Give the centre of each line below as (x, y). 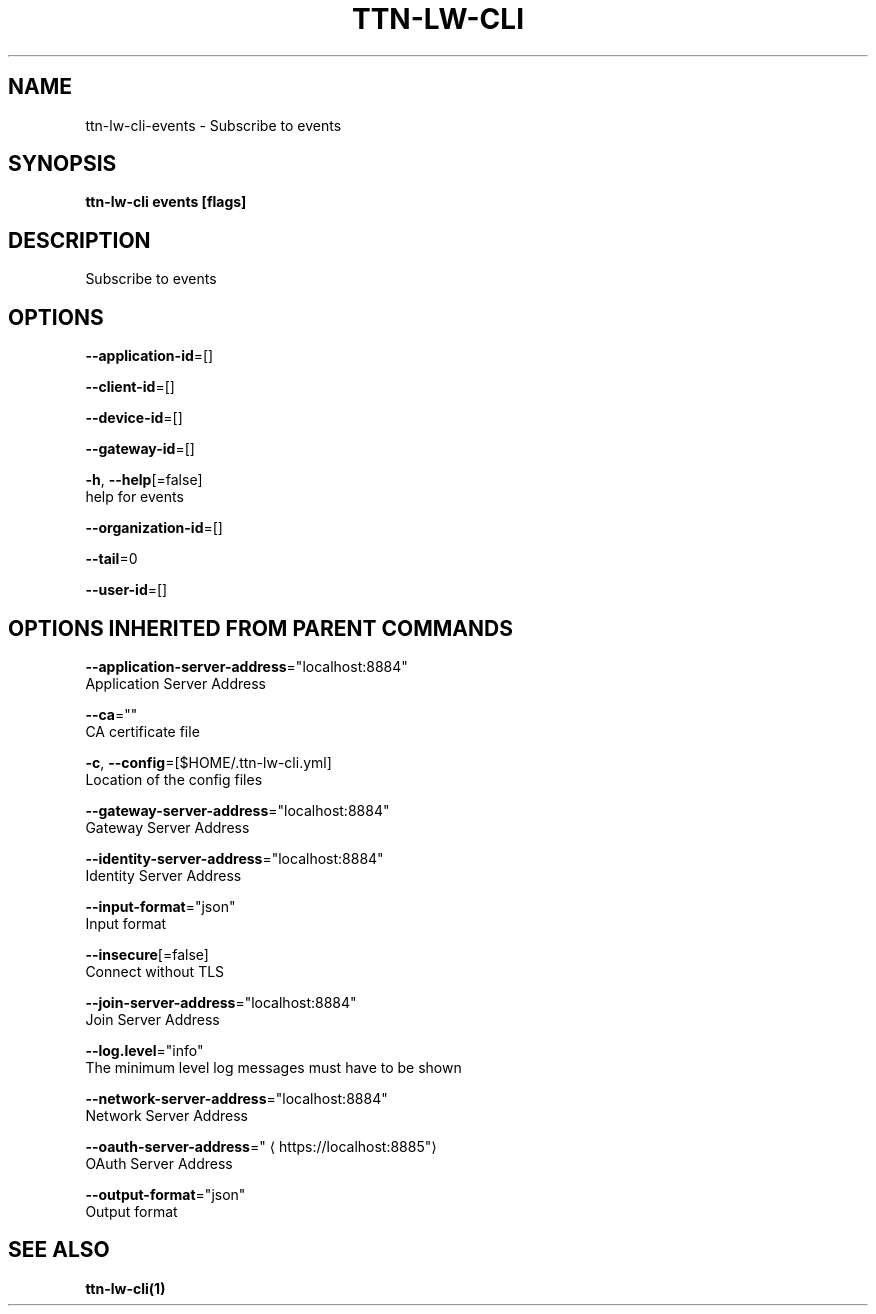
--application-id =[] (149, 356)
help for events (134, 497)
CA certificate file (142, 731)
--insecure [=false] (147, 954)
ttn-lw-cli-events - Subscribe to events (213, 125)
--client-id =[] (130, 387)
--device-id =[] (134, 418)
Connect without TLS (155, 971)
